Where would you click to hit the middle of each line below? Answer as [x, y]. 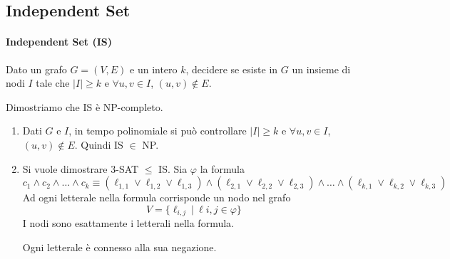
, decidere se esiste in [232, 69]
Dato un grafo [36, 69]
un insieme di [321, 69]
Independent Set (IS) [59, 42]
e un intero [154, 69]
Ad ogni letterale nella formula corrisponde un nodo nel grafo [157, 197]
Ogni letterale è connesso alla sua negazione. [119, 247]
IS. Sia [173, 168]
